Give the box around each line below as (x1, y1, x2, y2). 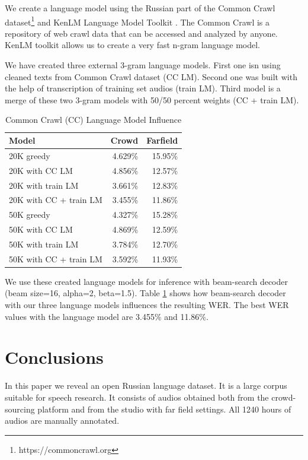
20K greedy (9, 149, 50, 161)
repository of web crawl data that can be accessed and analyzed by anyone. (5, 27, 278, 39)
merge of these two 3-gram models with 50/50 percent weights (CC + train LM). (5, 93, 299, 106)
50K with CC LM (9, 223, 73, 236)
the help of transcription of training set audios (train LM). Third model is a (5, 82, 281, 94)
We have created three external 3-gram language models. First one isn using (5, 59, 281, 71)
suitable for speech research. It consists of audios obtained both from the (5, 391, 269, 403)
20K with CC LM (9, 164, 73, 176)
